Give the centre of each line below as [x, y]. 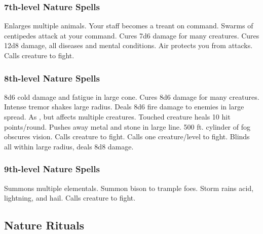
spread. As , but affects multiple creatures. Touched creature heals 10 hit [117, 116]
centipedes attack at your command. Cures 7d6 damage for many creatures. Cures [132, 35]
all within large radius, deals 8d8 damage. [69, 146]
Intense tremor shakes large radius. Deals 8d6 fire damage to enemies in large [124, 107]
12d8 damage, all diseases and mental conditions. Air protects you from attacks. [128, 45]
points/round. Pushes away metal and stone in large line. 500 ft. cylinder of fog [127, 126]
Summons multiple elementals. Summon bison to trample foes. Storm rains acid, [129, 188]
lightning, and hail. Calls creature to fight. [70, 198]
